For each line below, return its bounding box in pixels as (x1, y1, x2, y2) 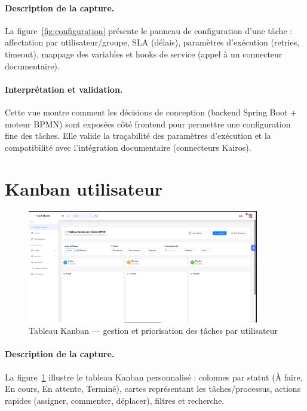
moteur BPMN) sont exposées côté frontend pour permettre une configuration (5, 117, 291, 130)
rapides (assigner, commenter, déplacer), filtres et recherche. (5, 394, 225, 406)
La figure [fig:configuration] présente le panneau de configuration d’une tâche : (5, 24, 293, 36)
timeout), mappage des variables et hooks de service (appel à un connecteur (5, 47, 283, 60)
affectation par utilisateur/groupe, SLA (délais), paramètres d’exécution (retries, (5, 36, 300, 48)
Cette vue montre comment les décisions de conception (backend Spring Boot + (5, 105, 297, 118)
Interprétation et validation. (5, 83, 123, 95)
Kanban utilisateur (5, 176, 163, 200)
